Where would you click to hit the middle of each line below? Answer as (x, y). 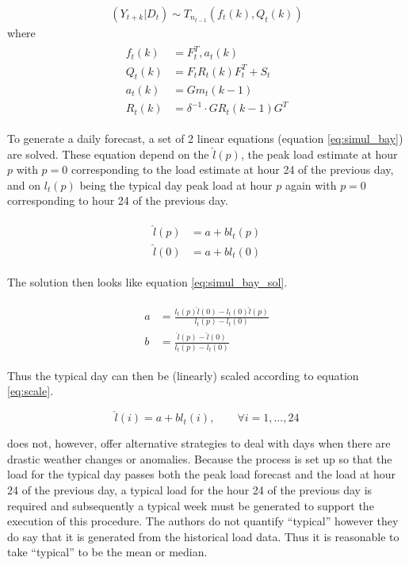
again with (311, 184)
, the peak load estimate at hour (319, 154)
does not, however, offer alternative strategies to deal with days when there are (199, 443)
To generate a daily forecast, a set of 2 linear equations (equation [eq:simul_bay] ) (205, 138)
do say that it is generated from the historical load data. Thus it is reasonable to (203, 536)
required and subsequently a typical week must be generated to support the (191, 505)
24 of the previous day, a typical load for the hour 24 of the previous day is (190, 489)
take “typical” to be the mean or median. (107, 552)
